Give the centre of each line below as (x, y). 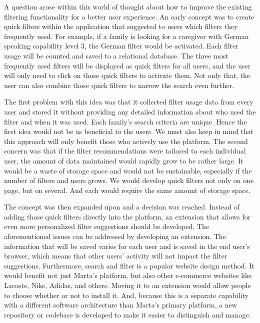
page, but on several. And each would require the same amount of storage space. (127, 190)
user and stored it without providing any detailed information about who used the (130, 111)
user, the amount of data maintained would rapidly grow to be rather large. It (124, 160)
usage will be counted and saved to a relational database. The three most (116, 55)
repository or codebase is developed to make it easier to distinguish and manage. (127, 314)
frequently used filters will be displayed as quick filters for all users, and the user (127, 65)
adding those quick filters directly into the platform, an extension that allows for (127, 216)
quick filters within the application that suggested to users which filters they (121, 26)
